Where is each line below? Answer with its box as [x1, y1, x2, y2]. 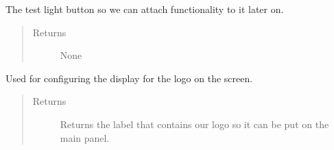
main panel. [60, 130, 110, 145]
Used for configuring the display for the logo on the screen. [5, 71, 253, 85]
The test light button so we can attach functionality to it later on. [5, 2, 284, 16]
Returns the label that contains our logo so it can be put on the [60, 116, 329, 131]
